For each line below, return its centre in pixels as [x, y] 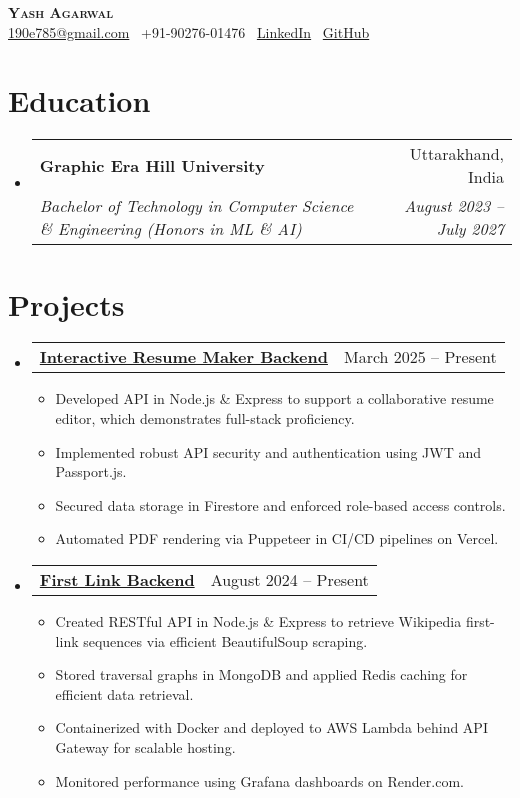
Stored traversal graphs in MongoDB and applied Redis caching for [261, 674]
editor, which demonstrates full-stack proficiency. [205, 418]
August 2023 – [454, 206]
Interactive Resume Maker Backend [183, 357]
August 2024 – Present [289, 579]
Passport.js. [91, 471]
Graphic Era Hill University [152, 165]
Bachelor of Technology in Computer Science [196, 206]
